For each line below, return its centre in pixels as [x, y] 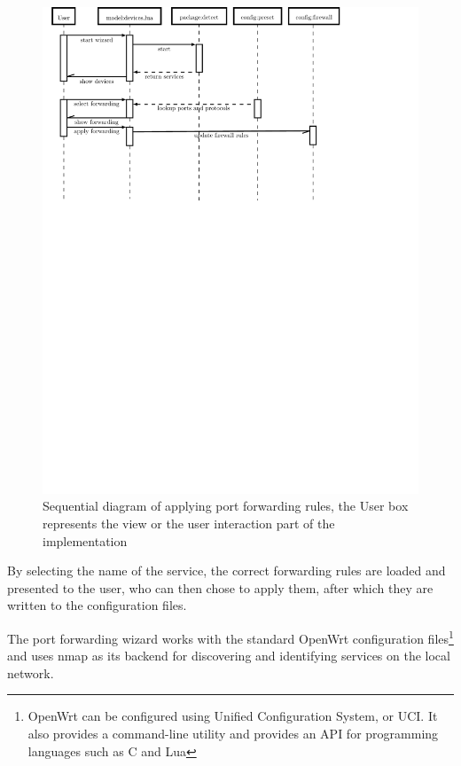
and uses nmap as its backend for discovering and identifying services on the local [229, 656]
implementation [85, 540]
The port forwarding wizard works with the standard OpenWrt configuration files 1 [230, 637]
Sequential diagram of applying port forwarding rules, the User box [226, 506]
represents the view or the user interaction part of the [189, 524]
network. [31, 672]
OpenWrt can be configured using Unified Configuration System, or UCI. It [233, 716]
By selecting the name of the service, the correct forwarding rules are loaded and [227, 571]
